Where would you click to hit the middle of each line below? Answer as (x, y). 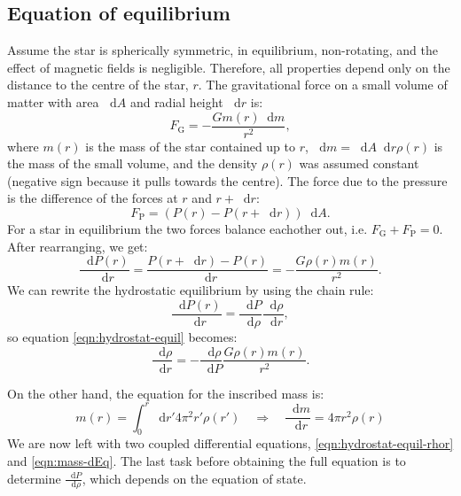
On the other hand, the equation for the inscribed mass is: (166, 393)
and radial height (176, 101)
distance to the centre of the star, (98, 85)
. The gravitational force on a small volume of (323, 85)
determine (34, 478)
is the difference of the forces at (93, 198)
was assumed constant (359, 163)
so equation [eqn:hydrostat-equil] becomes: (122, 336)
